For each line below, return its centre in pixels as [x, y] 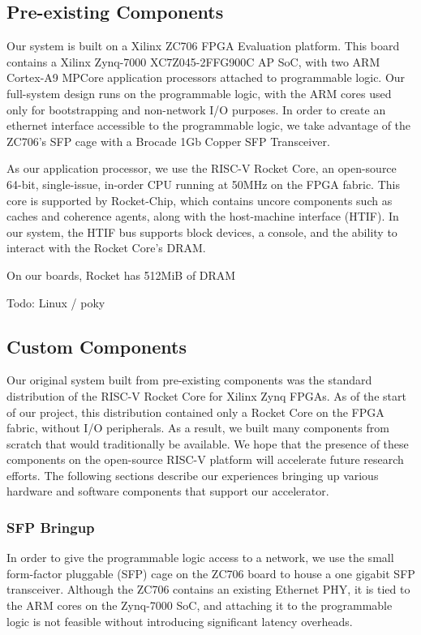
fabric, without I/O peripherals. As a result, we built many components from [198, 428]
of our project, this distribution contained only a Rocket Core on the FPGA [195, 412]
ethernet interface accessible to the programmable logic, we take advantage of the [209, 125]
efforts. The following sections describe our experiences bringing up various [193, 475]
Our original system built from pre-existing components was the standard [189, 380]
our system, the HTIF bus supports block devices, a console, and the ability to [202, 232]
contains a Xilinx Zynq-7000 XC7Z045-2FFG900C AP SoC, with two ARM [193, 61]
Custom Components [97, 346]
